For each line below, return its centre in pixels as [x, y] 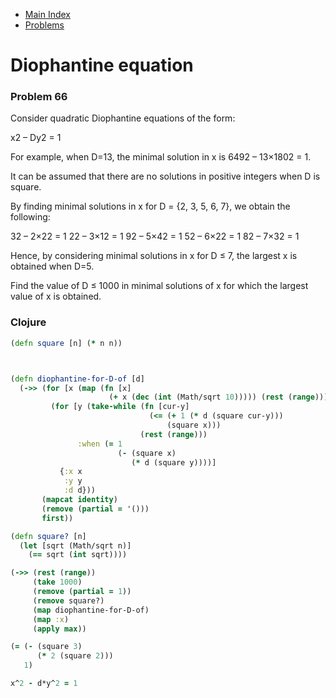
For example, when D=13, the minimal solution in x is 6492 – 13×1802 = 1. [161, 157]
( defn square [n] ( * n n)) [66, 343]
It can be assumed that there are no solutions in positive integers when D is [165, 176]
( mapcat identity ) [79, 500]
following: [30, 217]
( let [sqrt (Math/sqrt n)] [75, 545]
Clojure [28, 322]
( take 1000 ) [57, 582]
